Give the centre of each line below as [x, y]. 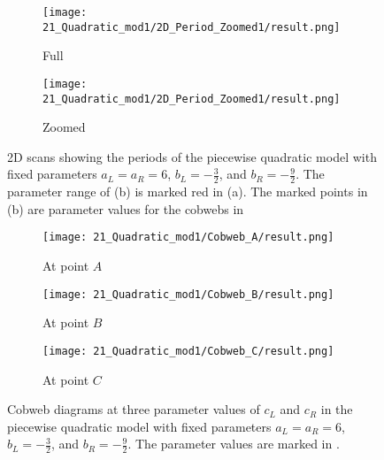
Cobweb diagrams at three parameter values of [134, 409]
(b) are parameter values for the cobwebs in [126, 208]
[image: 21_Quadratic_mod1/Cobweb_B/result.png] [188, 294]
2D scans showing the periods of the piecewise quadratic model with [192, 156]
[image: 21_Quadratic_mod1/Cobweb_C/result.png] [188, 351]
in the [337, 409]
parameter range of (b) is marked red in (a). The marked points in [188, 192]
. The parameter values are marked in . [234, 444]
